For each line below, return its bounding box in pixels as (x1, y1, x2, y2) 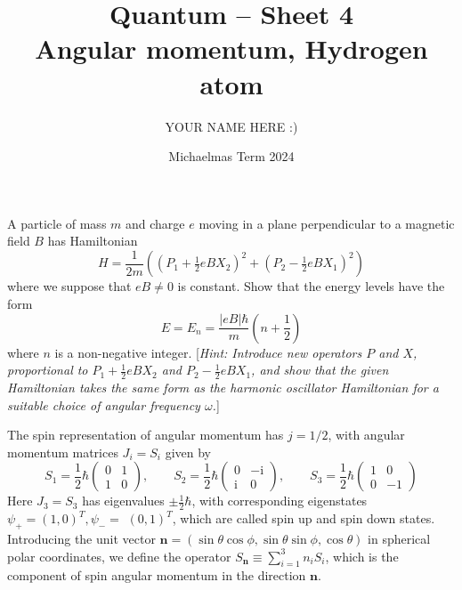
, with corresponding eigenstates (191, 491, 368, 510)
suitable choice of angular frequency (7, 395, 200, 414)
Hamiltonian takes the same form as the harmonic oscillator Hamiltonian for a (7, 377, 439, 396)
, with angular (328, 425, 405, 444)
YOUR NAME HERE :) (165, 117, 298, 135)
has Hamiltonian (47, 231, 138, 250)
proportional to (7, 360, 88, 379)
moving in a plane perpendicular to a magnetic (199, 214, 455, 232)
